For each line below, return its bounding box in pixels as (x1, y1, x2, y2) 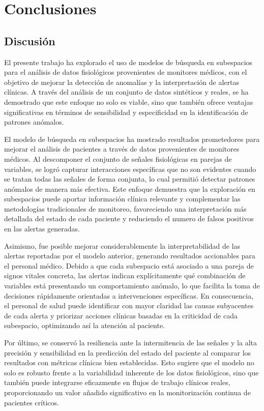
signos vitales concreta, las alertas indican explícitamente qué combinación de (4, 270, 246, 281)
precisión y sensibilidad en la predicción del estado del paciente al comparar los (4, 347, 251, 358)
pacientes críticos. (4, 397, 59, 407)
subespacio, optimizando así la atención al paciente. (4, 320, 165, 331)
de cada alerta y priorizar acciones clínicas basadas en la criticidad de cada (4, 310, 238, 320)
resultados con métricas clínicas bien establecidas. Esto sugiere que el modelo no (4, 357, 254, 368)
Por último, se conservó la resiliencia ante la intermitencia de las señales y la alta (4, 337, 257, 348)
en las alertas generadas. (4, 223, 80, 234)
